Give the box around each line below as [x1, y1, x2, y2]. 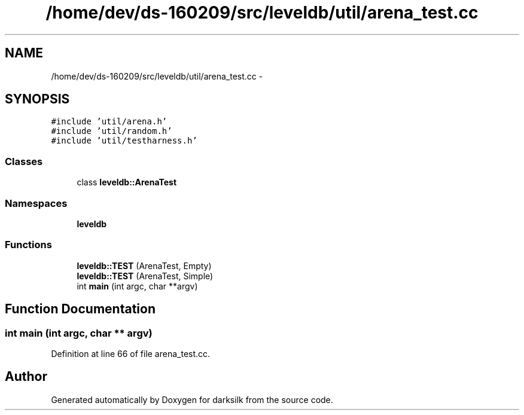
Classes [5, 155, 43, 167]
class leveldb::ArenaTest [77, 177, 177, 188]
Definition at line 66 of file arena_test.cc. [51, 348, 211, 359]
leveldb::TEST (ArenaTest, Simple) [77, 270, 214, 281]
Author [5, 369, 47, 385]
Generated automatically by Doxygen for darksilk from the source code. [51, 394, 333, 405]
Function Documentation [5, 301, 156, 317]
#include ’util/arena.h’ [51, 117, 167, 127]
